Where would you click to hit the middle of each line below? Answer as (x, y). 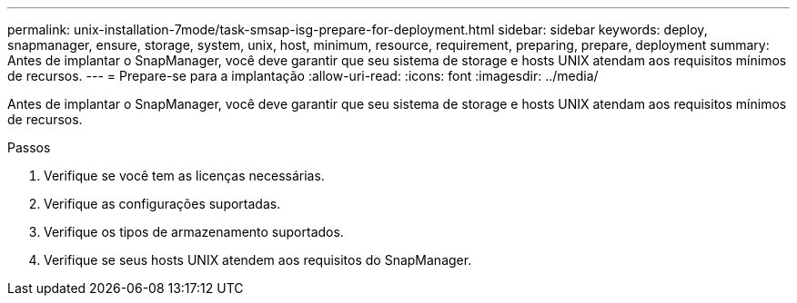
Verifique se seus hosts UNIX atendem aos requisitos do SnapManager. (258, 260)
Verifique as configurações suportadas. (162, 204)
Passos (29, 147)
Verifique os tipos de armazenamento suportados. (194, 232)
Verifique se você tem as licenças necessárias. (184, 176)
